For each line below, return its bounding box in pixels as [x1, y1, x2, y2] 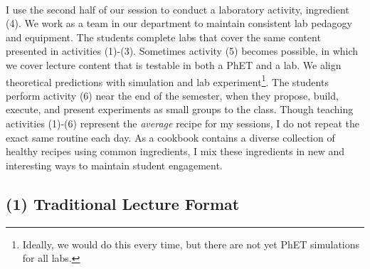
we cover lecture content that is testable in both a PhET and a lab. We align [6, 57, 342, 72]
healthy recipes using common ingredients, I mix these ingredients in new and [6, 144, 345, 159]
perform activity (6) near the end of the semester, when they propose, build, [6, 88, 339, 102]
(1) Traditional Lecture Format [6, 192, 240, 214]
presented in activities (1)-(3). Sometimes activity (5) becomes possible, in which [6, 43, 359, 58]
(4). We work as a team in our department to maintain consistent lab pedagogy [6, 16, 352, 31]
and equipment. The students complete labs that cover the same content [6, 29, 321, 44]
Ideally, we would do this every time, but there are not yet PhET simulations [22, 236, 360, 251]
